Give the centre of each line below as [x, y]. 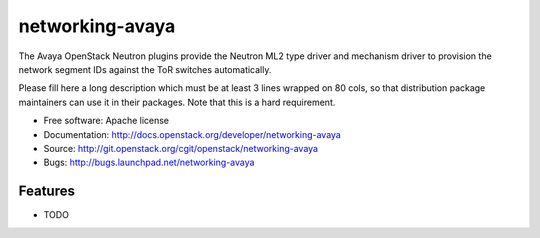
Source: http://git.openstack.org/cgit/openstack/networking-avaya [181, 148]
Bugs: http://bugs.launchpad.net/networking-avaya [149, 162]
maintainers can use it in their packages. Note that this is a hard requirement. [177, 102]
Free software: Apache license [106, 121]
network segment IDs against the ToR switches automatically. [145, 69]
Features [46, 191]
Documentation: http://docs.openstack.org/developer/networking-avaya [192, 134]
